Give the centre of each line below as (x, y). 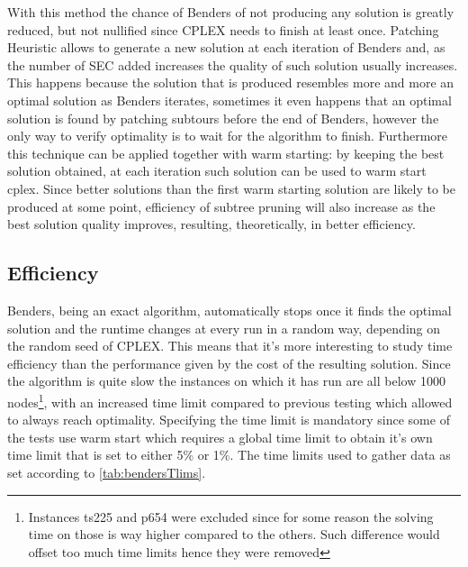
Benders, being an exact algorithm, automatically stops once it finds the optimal (229, 310)
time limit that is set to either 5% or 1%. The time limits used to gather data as (229, 455)
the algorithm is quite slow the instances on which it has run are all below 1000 (226, 381)
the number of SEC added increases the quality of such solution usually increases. (233, 64)
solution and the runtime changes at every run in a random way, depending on (224, 328)
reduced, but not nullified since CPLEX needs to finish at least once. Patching (223, 29)
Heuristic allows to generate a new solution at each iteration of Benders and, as (226, 47)
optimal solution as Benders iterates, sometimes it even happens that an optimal (229, 100)
